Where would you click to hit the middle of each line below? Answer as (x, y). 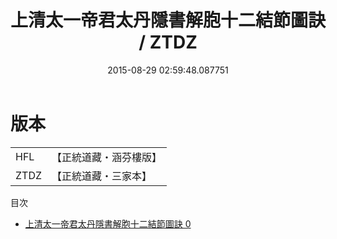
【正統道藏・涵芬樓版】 (107, 157)
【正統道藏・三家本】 (102, 176)
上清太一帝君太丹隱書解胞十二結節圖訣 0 (108, 223)
